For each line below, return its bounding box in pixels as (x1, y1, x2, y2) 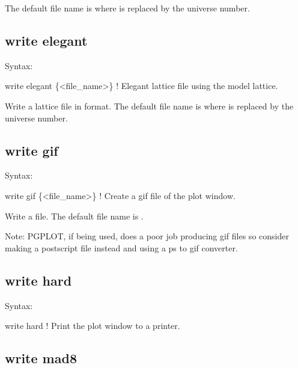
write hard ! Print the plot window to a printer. (5, 319, 180, 332)
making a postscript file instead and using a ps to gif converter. (5, 241, 238, 254)
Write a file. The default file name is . (5, 209, 144, 222)
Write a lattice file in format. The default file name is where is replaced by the (5, 99, 294, 112)
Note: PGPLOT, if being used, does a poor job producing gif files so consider (5, 230, 289, 242)
